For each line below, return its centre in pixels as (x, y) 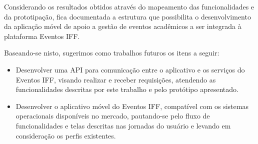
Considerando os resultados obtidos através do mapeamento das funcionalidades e (129, 6)
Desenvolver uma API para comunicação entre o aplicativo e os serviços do (130, 69)
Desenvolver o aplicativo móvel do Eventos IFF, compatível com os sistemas (132, 106)
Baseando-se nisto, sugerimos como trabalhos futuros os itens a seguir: (112, 53)
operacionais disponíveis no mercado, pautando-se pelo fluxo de (113, 116)
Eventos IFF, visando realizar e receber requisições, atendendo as (116, 79)
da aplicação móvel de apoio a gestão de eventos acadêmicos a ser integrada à (123, 26)
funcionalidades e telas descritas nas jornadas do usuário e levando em (123, 125)
